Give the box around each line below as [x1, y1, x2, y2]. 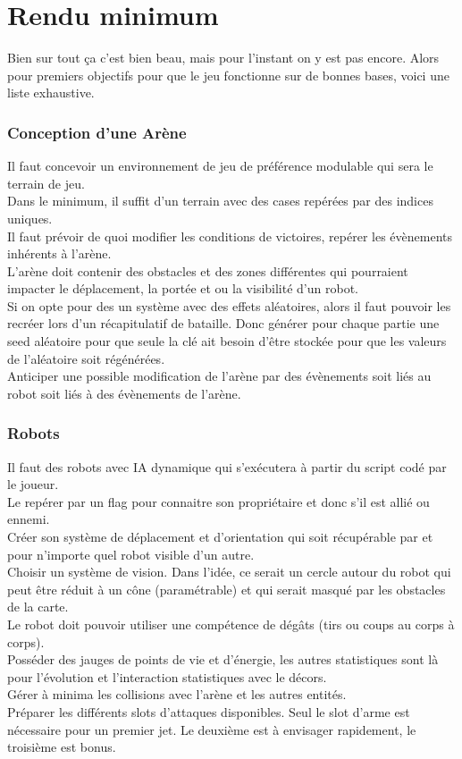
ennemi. [7, 510, 50, 528]
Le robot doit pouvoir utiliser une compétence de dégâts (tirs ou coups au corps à [7, 615, 455, 633]
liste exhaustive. [7, 83, 95, 102]
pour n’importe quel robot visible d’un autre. [7, 544, 255, 563]
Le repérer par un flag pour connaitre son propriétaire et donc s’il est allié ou [7, 492, 430, 510]
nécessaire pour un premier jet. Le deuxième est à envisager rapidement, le [7, 720, 416, 738]
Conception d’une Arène [7, 121, 187, 143]
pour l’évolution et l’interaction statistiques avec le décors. [7, 667, 327, 686]
